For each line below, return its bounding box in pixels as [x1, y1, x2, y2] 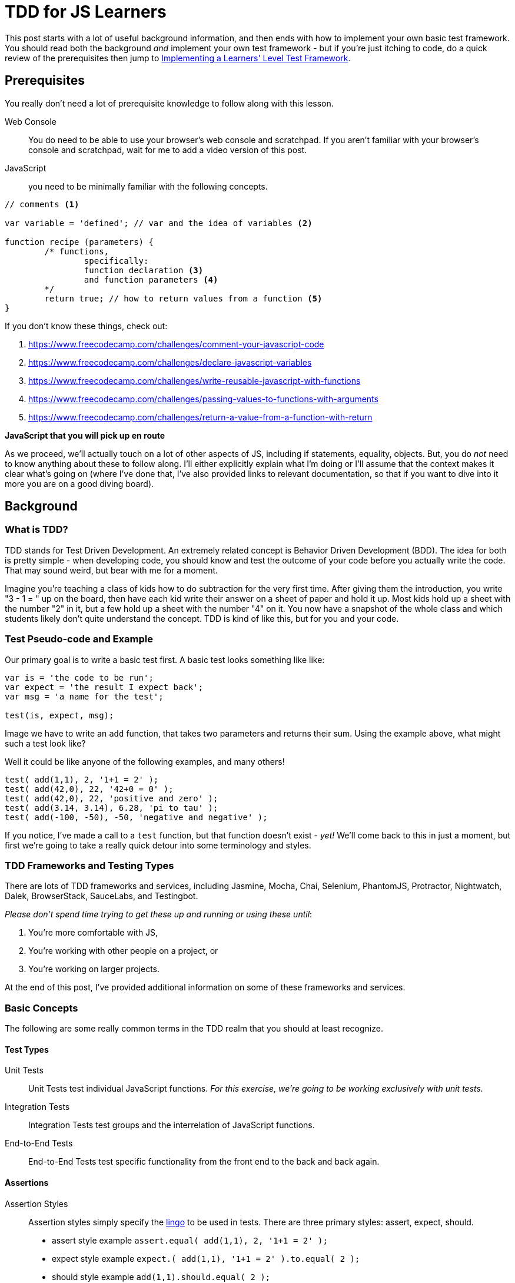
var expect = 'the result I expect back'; [5, 682, 204, 692]
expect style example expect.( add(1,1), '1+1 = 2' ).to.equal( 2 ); [52, 1253, 360, 1264]
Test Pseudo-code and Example [5, 633, 153, 645]
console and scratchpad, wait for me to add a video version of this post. [28, 144, 307, 155]
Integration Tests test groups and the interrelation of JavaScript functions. [28, 1120, 315, 1131]
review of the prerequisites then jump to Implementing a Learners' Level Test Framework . [5, 52, 351, 63]
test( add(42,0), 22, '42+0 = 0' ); [5, 784, 174, 794]
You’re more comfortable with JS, [28, 927, 158, 938]
